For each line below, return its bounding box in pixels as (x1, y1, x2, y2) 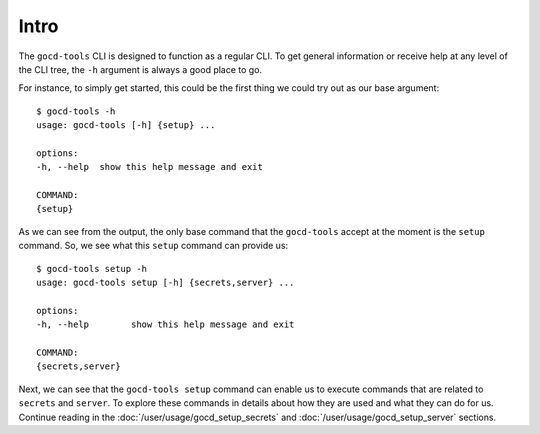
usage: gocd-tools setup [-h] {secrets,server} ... (36, 277, 295, 289)
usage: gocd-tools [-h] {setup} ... (36, 120, 216, 131)
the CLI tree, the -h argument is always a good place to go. (18, 63, 263, 75)
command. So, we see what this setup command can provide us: (18, 240, 289, 252)
